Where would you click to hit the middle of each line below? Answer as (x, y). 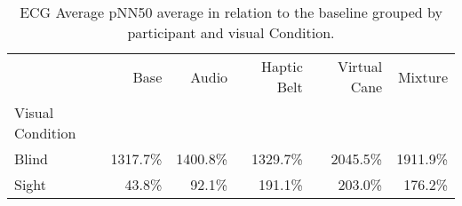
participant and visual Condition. (231, 32)
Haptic (282, 66)
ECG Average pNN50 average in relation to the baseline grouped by (231, 12)
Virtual (360, 66)
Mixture (422, 76)
